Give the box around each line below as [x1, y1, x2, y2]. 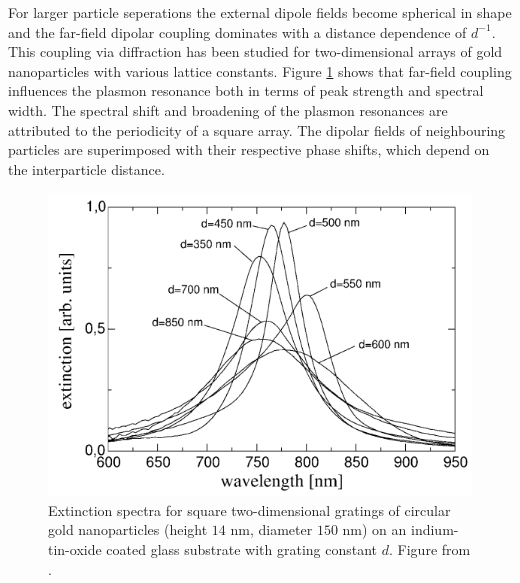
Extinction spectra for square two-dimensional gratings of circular [48, 499, 451, 520]
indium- [410, 519, 459, 540]
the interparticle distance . [8, 158, 165, 179]
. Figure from [389, 539, 471, 560]
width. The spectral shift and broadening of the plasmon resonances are [8, 99, 448, 120]
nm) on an [342, 519, 407, 540]
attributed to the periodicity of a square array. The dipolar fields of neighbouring [8, 119, 506, 140]
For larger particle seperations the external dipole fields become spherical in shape [8, 2, 512, 22]
